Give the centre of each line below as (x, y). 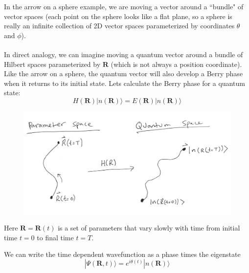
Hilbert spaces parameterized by (52, 64)
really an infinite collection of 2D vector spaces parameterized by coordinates (119, 26)
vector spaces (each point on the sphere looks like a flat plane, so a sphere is (118, 16)
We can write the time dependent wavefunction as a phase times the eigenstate (122, 254)
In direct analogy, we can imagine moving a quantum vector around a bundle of (124, 54)
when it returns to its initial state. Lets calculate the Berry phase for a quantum (124, 83)
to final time (55, 238)
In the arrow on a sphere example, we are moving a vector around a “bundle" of (124, 6)
